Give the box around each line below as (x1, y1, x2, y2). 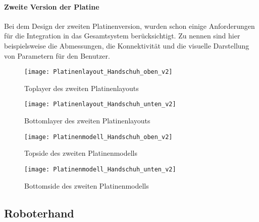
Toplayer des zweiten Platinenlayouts (24, 82, 139, 93)
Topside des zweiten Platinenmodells (24, 148, 138, 158)
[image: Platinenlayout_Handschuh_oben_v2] (24, 68, 173, 76)
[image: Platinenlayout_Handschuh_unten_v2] (24, 101, 176, 108)
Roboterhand (4, 205, 74, 220)
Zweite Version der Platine (4, 1, 99, 12)
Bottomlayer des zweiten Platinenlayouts (24, 115, 150, 126)
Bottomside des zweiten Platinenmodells (24, 180, 149, 191)
